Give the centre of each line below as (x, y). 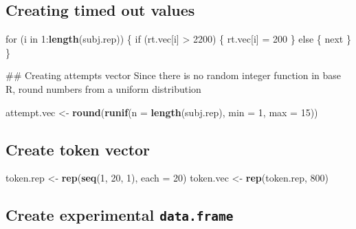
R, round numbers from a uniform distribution (103, 88)
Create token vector (78, 149)
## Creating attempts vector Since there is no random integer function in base (174, 75)
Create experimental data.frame (120, 215)
